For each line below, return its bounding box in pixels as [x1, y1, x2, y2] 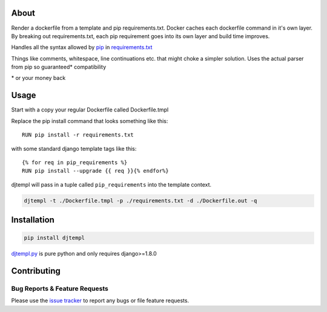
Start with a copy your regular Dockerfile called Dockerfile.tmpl [11, 106, 169, 113]
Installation [11, 215, 54, 225]
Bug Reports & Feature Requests [11, 285, 108, 293]
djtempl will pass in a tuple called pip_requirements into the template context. [11, 181, 212, 188]
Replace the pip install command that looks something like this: [11, 117, 168, 124]
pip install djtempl [24, 234, 85, 242]
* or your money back [11, 75, 66, 82]
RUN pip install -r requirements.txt [22, 131, 134, 139]
